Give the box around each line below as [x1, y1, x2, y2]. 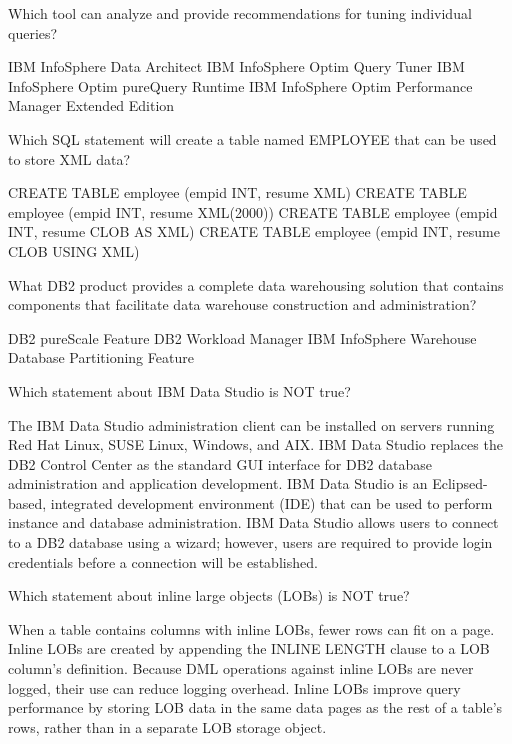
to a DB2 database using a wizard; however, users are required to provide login [8, 532, 493, 553]
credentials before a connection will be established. [8, 551, 318, 572]
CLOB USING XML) [8, 240, 140, 261]
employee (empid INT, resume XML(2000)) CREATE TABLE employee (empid [8, 201, 498, 222]
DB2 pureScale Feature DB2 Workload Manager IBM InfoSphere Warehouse [8, 327, 477, 348]
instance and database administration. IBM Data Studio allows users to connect [8, 512, 499, 533]
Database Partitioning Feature [8, 347, 194, 368]
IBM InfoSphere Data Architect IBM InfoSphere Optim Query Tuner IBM [8, 56, 465, 77]
